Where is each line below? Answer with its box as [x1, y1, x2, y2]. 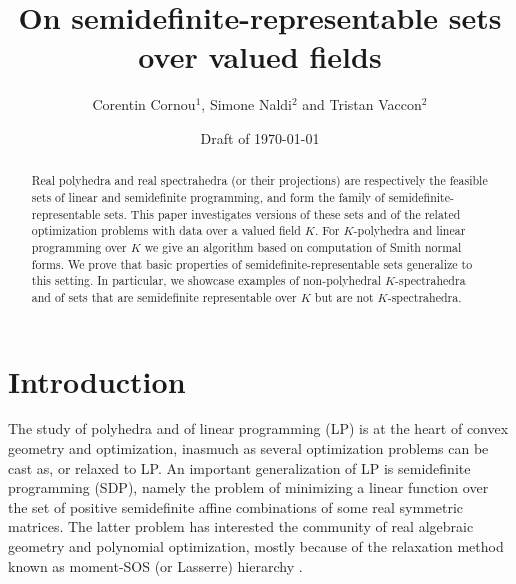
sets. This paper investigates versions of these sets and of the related [104, 205, 461, 222]
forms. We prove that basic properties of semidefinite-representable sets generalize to [31, 255, 473, 272]
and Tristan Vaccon [302, 94, 422, 115]
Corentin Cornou [92, 94, 196, 115]
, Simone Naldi [201, 94, 292, 115]
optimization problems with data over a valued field [31, 222, 301, 239]
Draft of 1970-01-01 [200, 127, 320, 148]
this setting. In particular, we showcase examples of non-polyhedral [31, 272, 382, 289]
